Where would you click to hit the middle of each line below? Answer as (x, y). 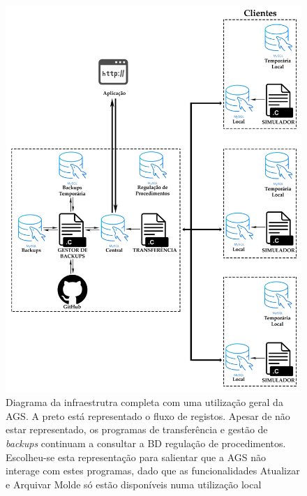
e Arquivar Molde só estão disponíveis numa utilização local (134, 484)
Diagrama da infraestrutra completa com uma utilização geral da (144, 402)
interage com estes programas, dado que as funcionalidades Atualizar (153, 471)
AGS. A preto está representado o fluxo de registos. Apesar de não (148, 415)
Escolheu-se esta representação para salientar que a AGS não (136, 457)
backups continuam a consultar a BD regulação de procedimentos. (146, 443)
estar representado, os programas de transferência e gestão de (137, 429)
